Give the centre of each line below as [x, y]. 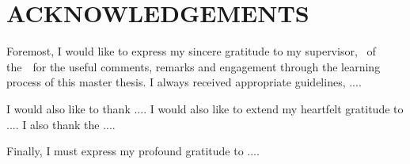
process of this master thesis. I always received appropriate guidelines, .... [184, 82]
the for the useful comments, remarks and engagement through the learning [194, 66]
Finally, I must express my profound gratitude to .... [133, 151]
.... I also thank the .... [61, 124]
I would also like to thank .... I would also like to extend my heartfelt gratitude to [205, 108]
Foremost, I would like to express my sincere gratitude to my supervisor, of [191, 51]
